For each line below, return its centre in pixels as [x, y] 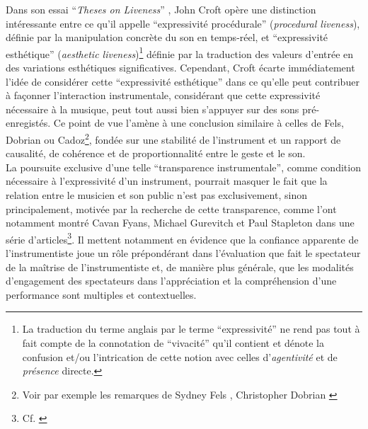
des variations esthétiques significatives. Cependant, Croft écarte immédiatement [180, 68]
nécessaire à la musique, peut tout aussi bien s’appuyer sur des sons [153, 109]
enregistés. [28, 123]
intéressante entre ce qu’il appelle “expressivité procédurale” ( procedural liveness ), [183, 23]
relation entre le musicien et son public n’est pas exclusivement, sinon [156, 195]
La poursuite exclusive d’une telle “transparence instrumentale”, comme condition [183, 167]
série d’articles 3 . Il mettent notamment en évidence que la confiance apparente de [182, 238]
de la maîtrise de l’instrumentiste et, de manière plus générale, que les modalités [180, 267]
